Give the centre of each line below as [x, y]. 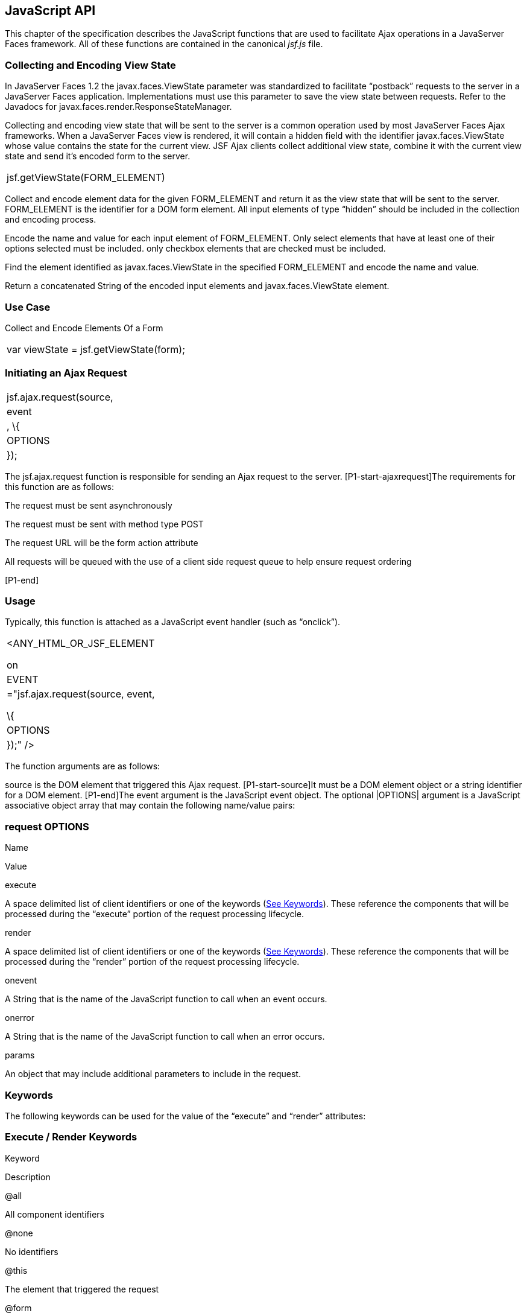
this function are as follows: [60, 486]
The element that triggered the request [82, 1289]
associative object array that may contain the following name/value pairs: [150, 806]
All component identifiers [55, 1214]
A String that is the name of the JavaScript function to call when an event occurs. [166, 999]
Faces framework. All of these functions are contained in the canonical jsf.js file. [164, 44]
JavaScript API [50, 11]
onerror [20, 1018]
